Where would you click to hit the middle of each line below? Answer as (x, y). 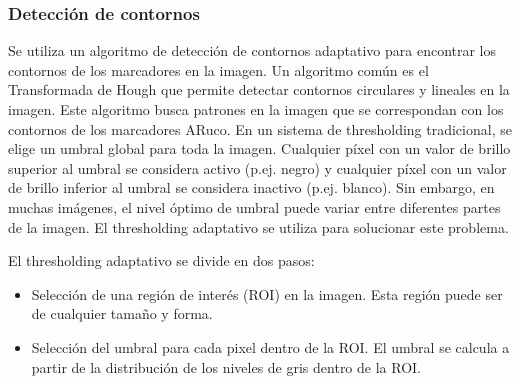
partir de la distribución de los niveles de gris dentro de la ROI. (226, 366)
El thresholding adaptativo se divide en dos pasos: (161, 260)
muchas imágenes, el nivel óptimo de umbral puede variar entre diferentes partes (254, 206)
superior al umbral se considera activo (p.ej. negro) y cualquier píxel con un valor (257, 167)
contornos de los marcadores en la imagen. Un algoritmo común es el (218, 69)
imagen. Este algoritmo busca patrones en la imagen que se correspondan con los (256, 109)
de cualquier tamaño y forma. (122, 313)
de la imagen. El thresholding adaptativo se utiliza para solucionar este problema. (258, 226)
